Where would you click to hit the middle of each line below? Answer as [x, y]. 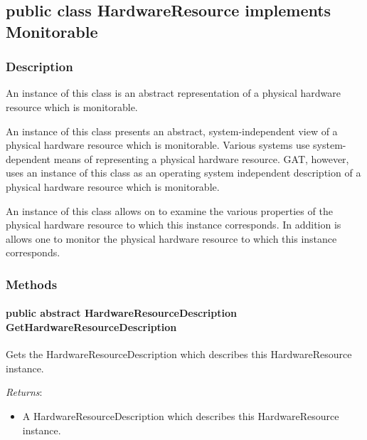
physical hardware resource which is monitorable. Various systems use [158, 145]
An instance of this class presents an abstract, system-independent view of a [172, 131]
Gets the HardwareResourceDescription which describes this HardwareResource [179, 354]
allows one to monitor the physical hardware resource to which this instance [171, 238]
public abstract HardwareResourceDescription [121, 313]
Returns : [24, 392]
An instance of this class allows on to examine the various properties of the [169, 210]
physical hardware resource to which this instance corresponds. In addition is [174, 225]
